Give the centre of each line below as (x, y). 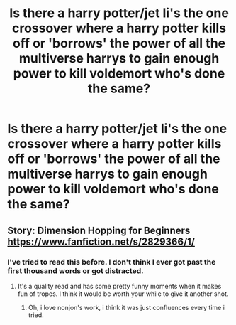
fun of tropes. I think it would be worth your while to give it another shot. (123, 294)
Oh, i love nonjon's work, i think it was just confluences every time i (127, 307)
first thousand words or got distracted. (75, 270)
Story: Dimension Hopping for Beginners (99, 230)
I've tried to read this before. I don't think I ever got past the (112, 262)
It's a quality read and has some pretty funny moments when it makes (119, 286)
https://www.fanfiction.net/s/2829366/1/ (101, 241)
